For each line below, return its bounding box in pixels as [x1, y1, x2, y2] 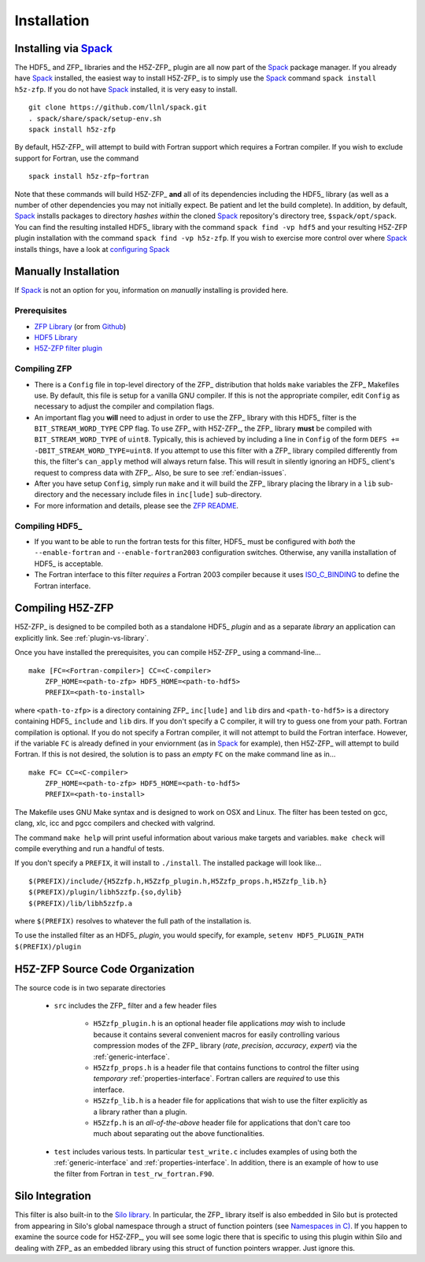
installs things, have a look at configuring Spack [14, 244, 170, 254]
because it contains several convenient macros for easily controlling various [93, 1030, 340, 1039]
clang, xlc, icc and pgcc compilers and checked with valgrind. [14, 819, 216, 828]
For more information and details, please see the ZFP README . [34, 501, 239, 510]
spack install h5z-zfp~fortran [28, 172, 150, 181]
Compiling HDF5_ [14, 520, 83, 531]
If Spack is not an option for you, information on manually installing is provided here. [14, 286, 289, 295]
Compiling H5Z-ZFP [14, 601, 114, 615]
